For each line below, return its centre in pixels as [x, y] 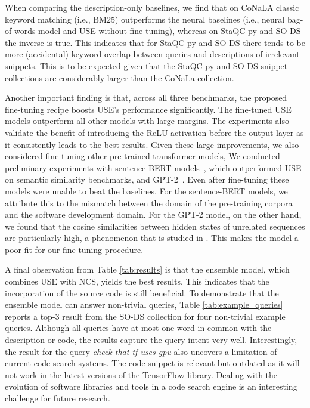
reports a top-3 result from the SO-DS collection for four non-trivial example [145, 316]
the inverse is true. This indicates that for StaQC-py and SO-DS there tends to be [155, 42]
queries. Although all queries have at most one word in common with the [138, 328]
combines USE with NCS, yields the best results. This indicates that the [137, 281]
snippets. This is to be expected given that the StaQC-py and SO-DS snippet [146, 65]
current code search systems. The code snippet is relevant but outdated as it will [152, 363]
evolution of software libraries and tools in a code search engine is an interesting [151, 386]
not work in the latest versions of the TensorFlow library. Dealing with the [141, 374]
